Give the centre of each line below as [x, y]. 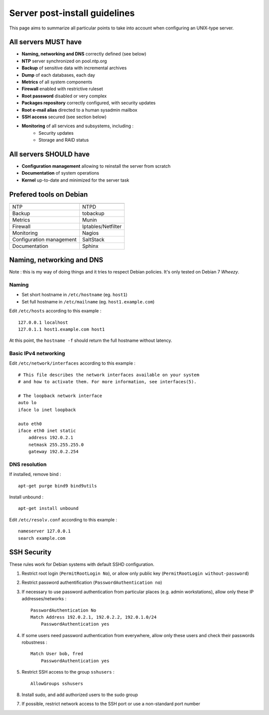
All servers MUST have [46, 42]
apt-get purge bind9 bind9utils [58, 486]
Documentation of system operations [61, 173]
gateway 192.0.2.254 [53, 452]
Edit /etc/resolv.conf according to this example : [63, 519]
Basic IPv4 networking [37, 353]
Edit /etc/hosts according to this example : [55, 311]
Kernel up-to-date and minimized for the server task [75, 180]
